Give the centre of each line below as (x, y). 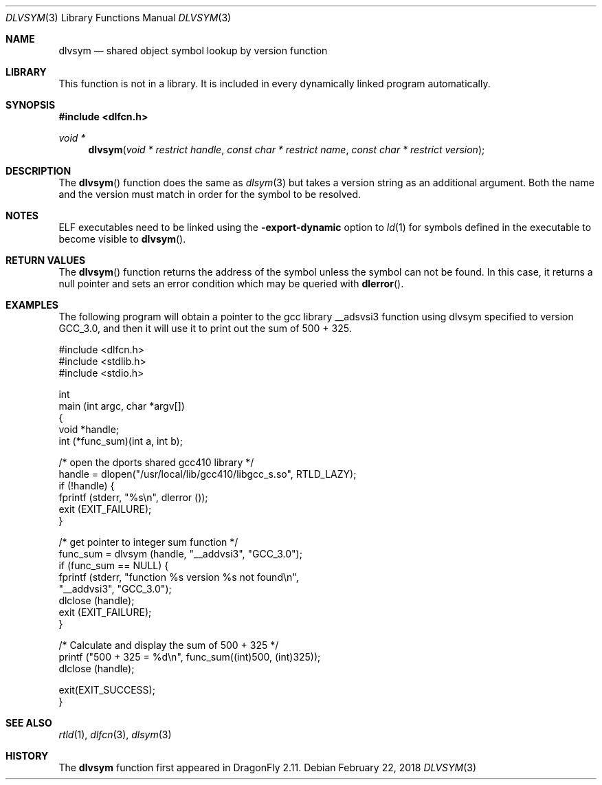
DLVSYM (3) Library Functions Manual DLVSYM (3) (119, 18)
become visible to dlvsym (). (122, 239)
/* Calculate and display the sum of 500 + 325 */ (169, 645)
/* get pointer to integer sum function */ (148, 542)
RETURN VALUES (46, 260)
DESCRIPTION (38, 171)
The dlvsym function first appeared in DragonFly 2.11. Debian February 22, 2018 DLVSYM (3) (268, 767)
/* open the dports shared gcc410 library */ (156, 462)
